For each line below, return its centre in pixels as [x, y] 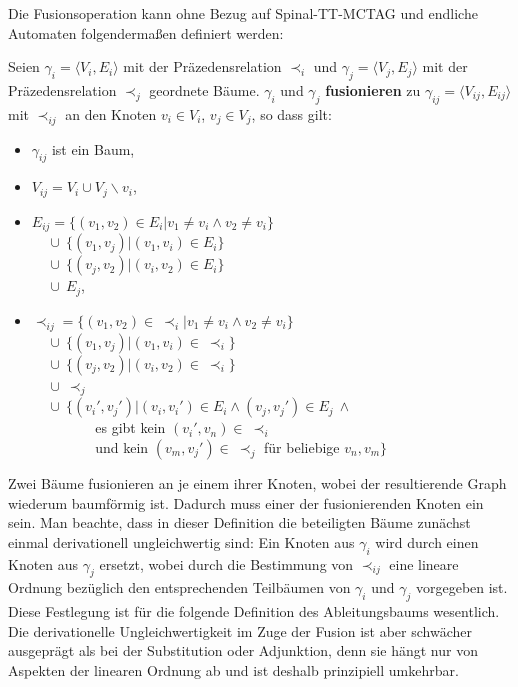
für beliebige [302, 446]
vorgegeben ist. [461, 587]
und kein [122, 446]
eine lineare [424, 563]
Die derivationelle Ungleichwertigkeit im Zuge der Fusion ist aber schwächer [240, 630]
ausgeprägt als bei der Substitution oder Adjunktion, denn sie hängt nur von [243, 650]
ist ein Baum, [93, 148]
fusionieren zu [373, 89]
